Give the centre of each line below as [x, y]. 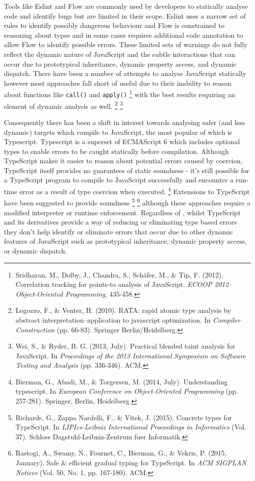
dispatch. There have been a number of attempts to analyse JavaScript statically [125, 73]
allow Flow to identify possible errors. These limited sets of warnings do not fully [126, 44]
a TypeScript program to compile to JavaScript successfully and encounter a [119, 180]
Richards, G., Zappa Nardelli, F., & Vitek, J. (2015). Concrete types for [124, 417]
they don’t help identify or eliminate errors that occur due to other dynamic [119, 231]
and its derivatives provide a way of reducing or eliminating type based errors [121, 222]
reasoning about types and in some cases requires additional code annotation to [124, 35]
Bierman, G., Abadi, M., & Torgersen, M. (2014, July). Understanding [121, 381]
